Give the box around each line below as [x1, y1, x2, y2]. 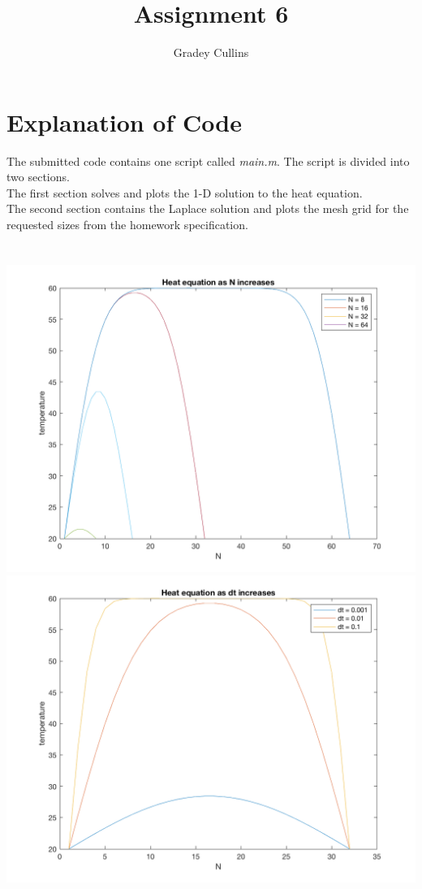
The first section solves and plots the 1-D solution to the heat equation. [6, 184, 363, 201]
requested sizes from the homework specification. [6, 216, 248, 233]
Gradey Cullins [173, 44, 249, 61]
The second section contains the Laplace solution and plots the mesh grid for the [6, 200, 409, 217]
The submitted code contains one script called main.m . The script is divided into [6, 152, 410, 169]
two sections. [6, 168, 70, 185]
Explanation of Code [6, 105, 242, 138]
